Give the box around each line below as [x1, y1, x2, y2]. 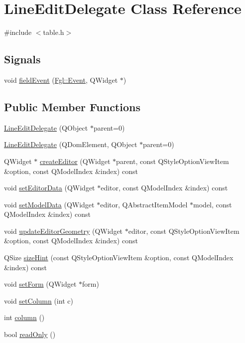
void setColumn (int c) [4, 295, 73, 306]
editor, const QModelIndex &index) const [101, 182, 228, 193]
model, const [193, 199, 232, 209]
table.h [43, 27, 64, 37]
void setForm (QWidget [4, 279, 77, 289]
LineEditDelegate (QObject [4, 122, 88, 133]
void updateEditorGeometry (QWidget [4, 225, 123, 236]
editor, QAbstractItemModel [100, 199, 188, 209]
